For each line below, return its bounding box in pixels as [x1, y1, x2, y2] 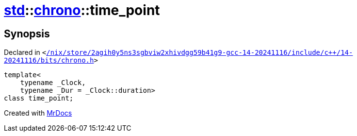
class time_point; [4, 94, 74, 102]
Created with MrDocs [4, 109, 72, 118]
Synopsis [4, 27, 50, 40]
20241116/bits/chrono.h [4, 56, 94, 65]
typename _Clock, [20, 79, 86, 87]
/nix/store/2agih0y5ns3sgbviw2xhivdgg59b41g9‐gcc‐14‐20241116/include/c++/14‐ [46, 49, 353, 57]
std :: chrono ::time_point [4, 2, 160, 18]
